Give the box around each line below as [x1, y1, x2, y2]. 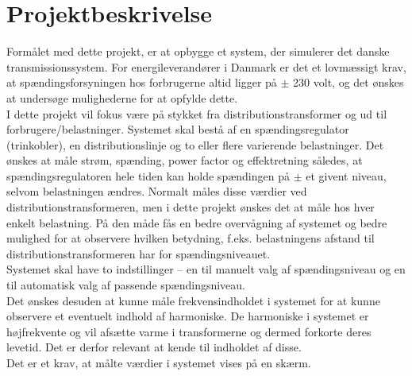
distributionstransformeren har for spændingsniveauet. [6, 245, 271, 262]
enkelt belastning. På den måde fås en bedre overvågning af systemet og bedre [6, 214, 387, 231]
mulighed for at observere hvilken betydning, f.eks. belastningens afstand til [6, 230, 375, 246]
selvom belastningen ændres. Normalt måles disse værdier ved [6, 183, 307, 200]
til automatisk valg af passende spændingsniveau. [6, 277, 246, 293]
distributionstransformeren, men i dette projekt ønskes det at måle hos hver [6, 199, 375, 215]
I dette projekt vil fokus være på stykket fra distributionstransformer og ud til [6, 105, 387, 122]
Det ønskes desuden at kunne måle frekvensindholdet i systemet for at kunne [6, 292, 380, 308]
